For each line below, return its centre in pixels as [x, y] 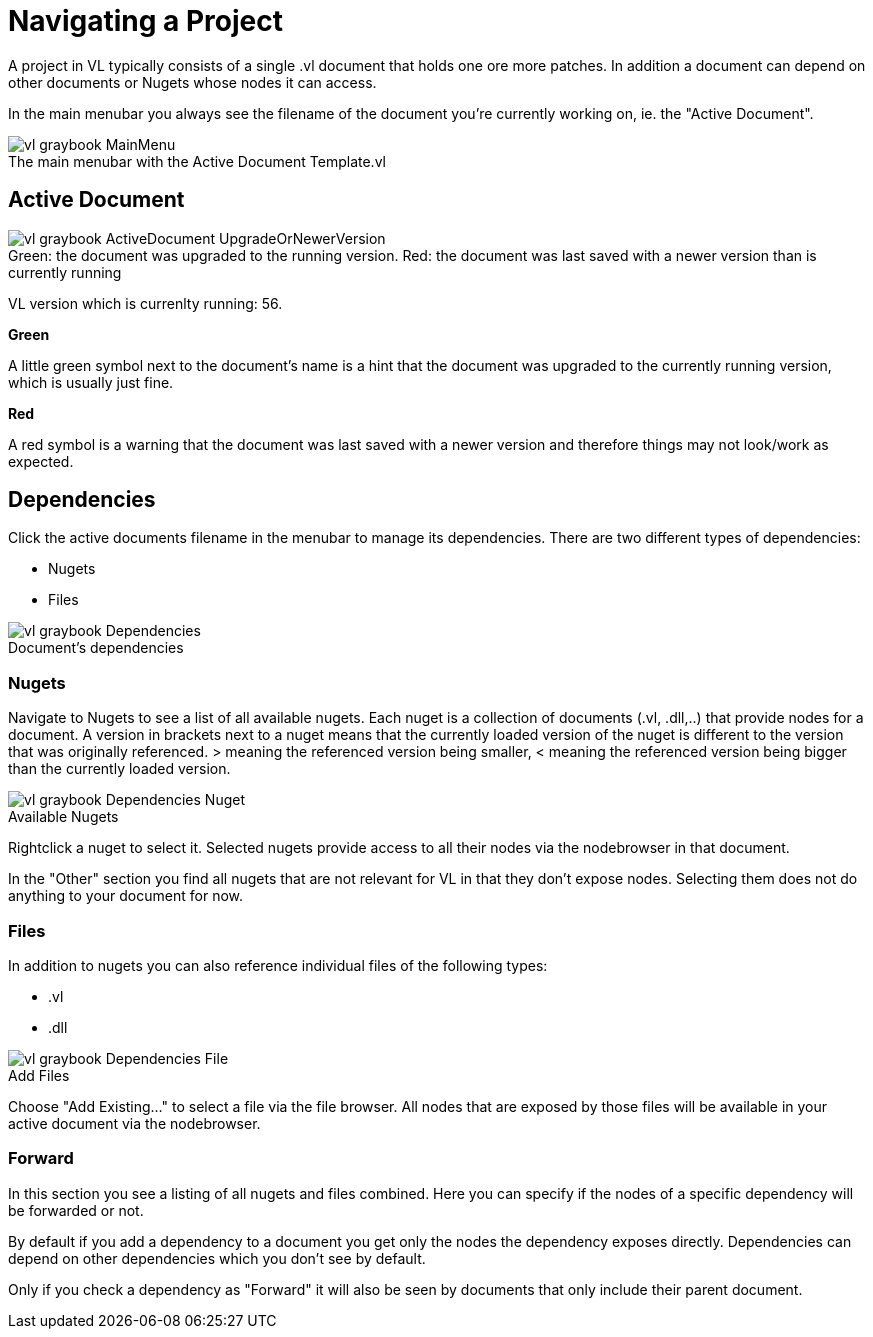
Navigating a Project [145, 21]
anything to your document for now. [125, 896]
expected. [41, 461]
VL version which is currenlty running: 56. [145, 303]
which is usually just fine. [91, 382]
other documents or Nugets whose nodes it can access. [192, 82]
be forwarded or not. [76, 1210]
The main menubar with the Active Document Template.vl [197, 161]
